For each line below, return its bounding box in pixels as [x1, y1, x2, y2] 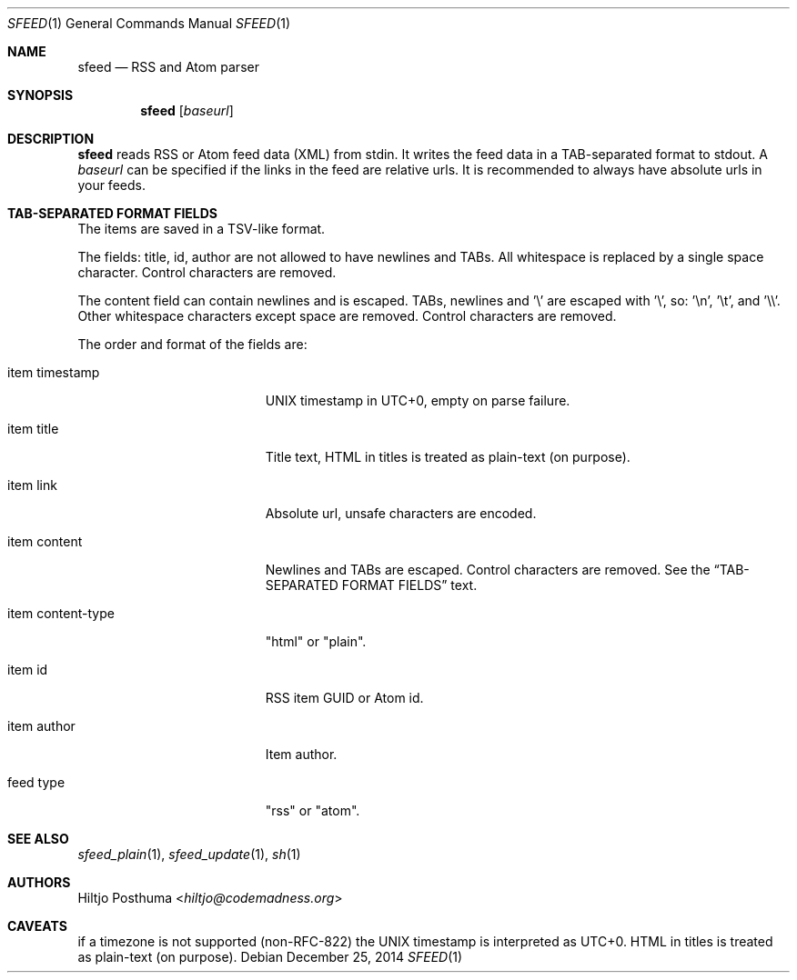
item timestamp [7, 365, 100, 380]
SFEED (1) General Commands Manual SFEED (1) [7, 15, 291, 31]
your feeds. [77, 177, 146, 193]
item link [7, 477, 57, 493]
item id [7, 662, 48, 677]
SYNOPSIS [7, 87, 74, 103]
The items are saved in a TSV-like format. [77, 221, 326, 236]
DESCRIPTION [7, 131, 95, 146]
